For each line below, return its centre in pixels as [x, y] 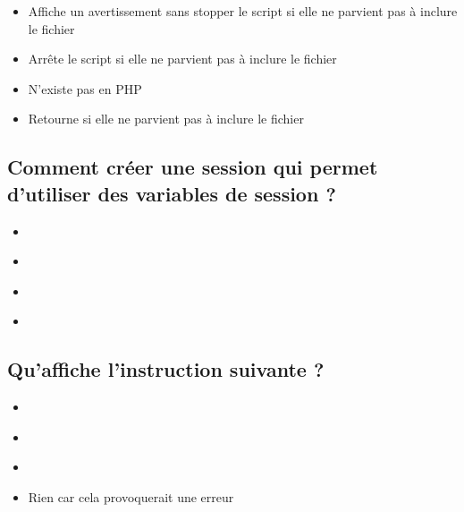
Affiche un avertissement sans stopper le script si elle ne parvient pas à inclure [243, 11]
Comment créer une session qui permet [193, 167]
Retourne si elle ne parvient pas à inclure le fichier [166, 119]
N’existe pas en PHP [85, 88]
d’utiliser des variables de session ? [172, 193]
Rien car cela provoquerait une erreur [131, 496]
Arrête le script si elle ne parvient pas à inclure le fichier [182, 59]
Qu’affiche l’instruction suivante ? [166, 369]
